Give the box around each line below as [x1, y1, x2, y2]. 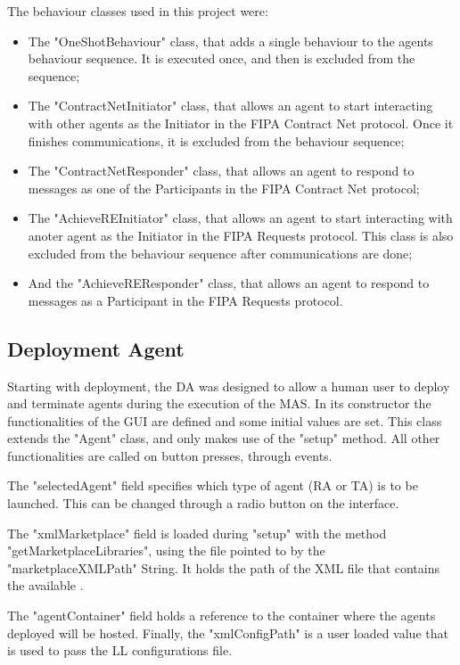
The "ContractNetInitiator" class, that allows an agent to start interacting [28, 96, 433, 115]
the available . [7, 576, 84, 595]
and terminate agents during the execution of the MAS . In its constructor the [7, 394, 431, 413]
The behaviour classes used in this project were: [7, 2, 268, 20]
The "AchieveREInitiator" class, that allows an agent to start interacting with [28, 209, 453, 227]
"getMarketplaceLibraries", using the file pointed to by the [7, 541, 325, 560]
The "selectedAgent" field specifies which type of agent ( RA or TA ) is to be [7, 476, 418, 495]
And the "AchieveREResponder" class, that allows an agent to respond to [28, 274, 430, 292]
